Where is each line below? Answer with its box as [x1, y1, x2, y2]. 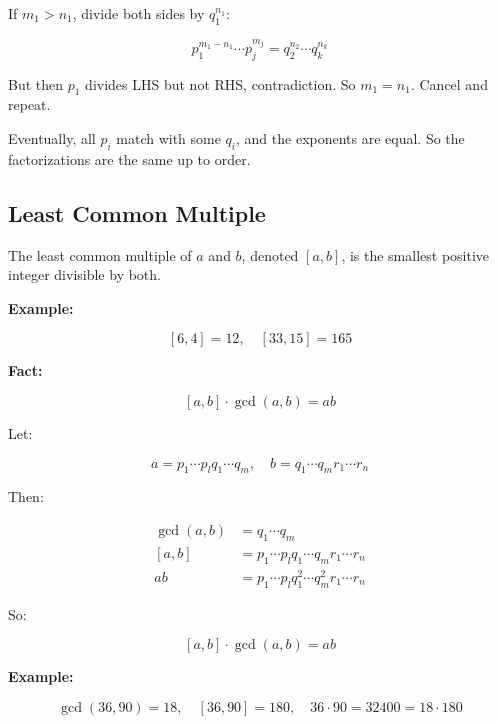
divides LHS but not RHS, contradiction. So [85, 73, 356, 94]
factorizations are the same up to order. [8, 148, 251, 169]
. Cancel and [410, 73, 488, 94]
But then [8, 73, 64, 94]
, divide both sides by [72, 3, 205, 23]
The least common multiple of [8, 244, 192, 265]
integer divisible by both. [8, 264, 161, 285]
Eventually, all [8, 128, 96, 149]
